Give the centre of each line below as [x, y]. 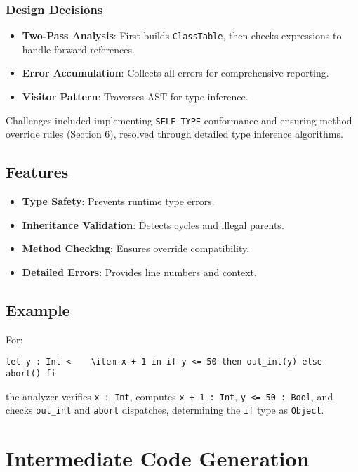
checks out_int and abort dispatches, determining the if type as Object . [165, 410]
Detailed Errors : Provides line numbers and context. [139, 271]
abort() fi [31, 373]
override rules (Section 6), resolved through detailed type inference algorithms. [174, 134]
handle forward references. [78, 49]
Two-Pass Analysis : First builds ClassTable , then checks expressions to [182, 35]
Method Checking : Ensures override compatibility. [136, 248]
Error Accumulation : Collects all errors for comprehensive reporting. [175, 73]
